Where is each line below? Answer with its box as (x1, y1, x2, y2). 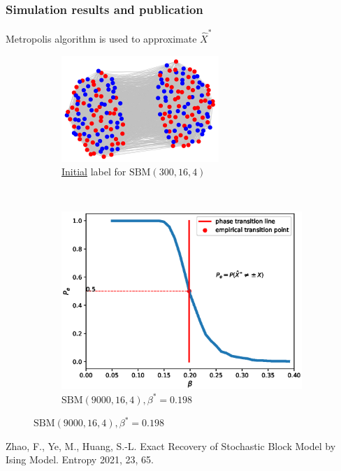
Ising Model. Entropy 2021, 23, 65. (6, 452, 154, 467)
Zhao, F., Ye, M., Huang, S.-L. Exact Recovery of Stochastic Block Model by (6, 438, 336, 453)
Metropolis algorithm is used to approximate (6, 31, 197, 45)
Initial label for (61, 164, 126, 179)
